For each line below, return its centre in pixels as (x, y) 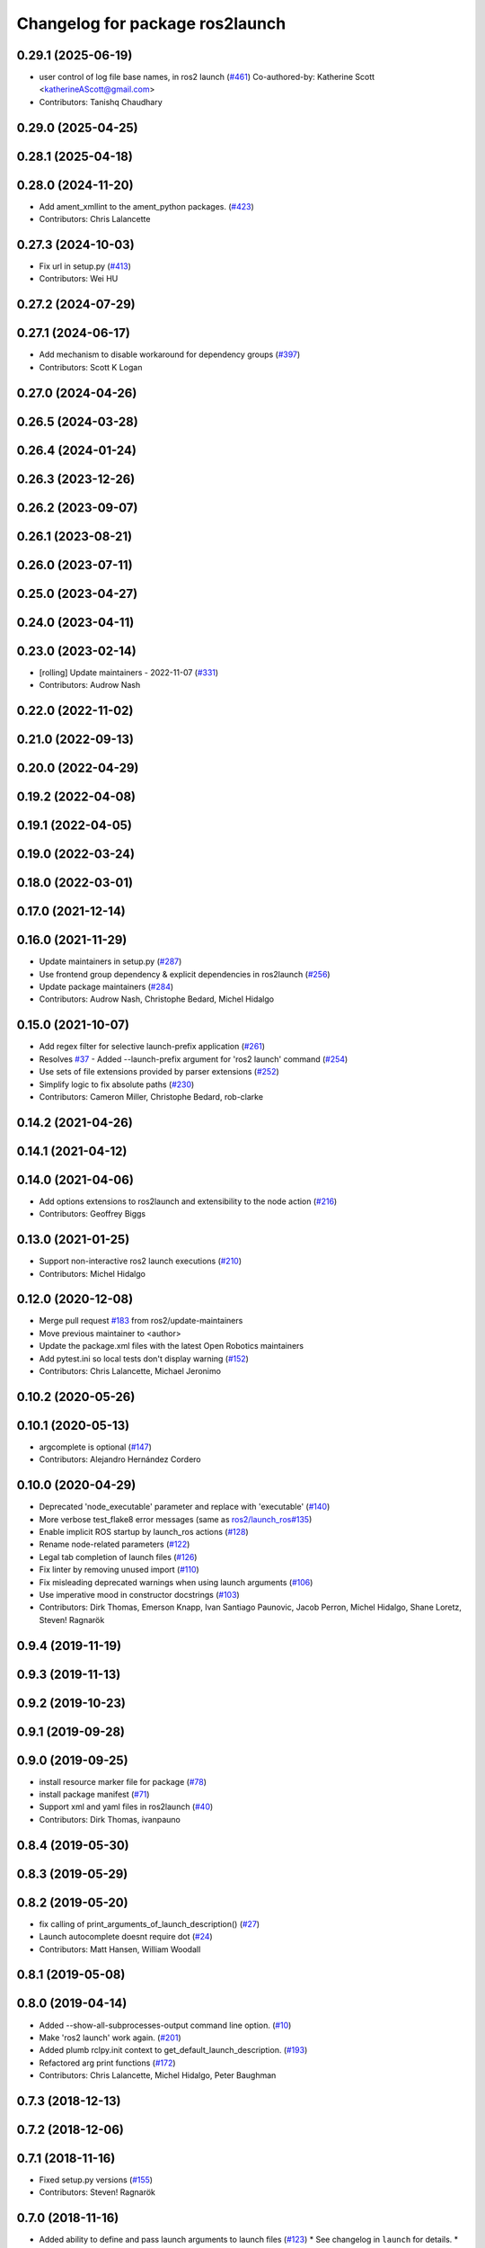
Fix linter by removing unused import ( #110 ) (119, 1570)
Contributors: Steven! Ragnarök (97, 2192)
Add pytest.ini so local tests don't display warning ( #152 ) (144, 1359)
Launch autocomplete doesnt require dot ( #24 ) (126, 1937)
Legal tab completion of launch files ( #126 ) (118, 1557)
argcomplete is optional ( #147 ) (96, 1447)
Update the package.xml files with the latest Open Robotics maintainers (172, 1346)
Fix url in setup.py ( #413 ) (85, 266)
